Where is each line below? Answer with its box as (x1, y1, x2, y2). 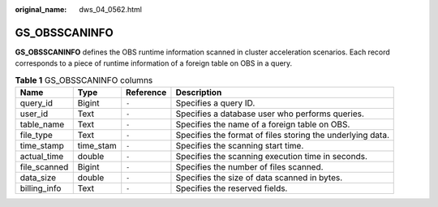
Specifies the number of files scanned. (175, 162, 324, 173)
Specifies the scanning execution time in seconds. (175, 151, 368, 162)
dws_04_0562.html (79, 5, 142, 14)
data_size (19, 172, 57, 183)
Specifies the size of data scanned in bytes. (175, 172, 343, 183)
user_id (19, 108, 49, 119)
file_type (19, 130, 53, 141)
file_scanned (19, 162, 69, 173)
